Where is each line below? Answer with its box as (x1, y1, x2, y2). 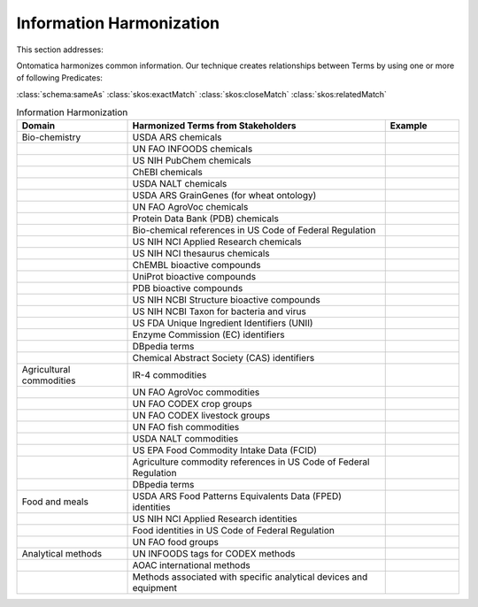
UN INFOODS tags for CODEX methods (132, 548, 296, 560)
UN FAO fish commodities (132, 421, 240, 434)
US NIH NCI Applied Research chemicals (132, 235, 303, 248)
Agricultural (21, 364, 71, 376)
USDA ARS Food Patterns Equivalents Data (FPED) (132, 490, 343, 503)
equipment (132, 582, 177, 595)
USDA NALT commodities (132, 433, 239, 445)
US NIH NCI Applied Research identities (132, 513, 298, 526)
